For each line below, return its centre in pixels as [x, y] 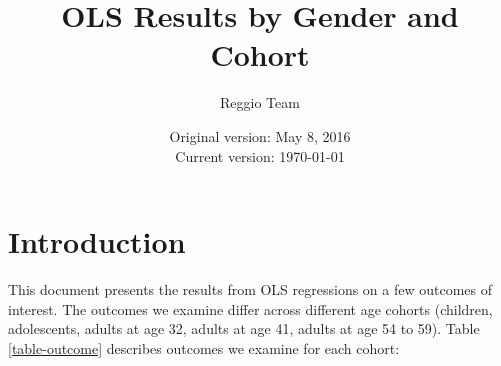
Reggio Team [260, 102]
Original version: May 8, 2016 [260, 135]
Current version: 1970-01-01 [260, 155]
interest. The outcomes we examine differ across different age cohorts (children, [250, 308]
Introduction [97, 241]
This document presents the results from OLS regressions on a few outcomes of [250, 289]
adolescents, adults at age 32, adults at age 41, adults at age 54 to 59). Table [244, 328]
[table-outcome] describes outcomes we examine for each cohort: [204, 347]
